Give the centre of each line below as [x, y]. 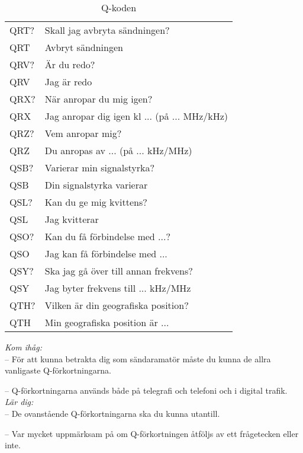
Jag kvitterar [72, 219]
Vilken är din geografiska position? [117, 305]
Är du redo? [70, 64]
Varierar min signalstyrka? [100, 168]
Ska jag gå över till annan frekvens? [119, 271]
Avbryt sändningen [84, 47]
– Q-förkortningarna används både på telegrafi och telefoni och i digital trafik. [146, 390]
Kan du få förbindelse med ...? [107, 236]
